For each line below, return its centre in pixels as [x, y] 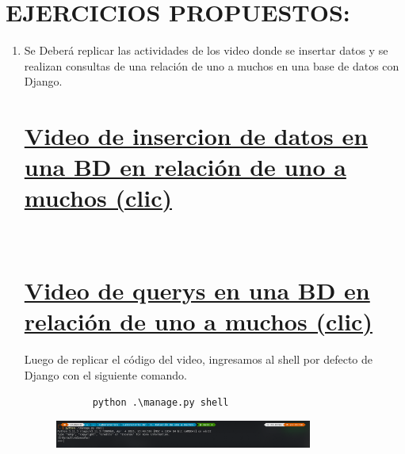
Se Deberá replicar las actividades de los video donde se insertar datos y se [206, 50]
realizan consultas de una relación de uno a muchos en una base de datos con [212, 65]
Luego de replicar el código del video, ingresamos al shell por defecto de [199, 359]
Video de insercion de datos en [196, 136]
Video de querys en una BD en [197, 290]
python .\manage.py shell [160, 402]
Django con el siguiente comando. [106, 374]
